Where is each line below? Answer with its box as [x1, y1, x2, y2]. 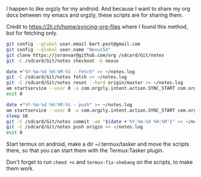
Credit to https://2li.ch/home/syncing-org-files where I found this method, [6, 23, 188, 30]
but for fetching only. [6, 29, 58, 37]
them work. [6, 165, 35, 172]
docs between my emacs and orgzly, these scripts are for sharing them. [6, 11, 184, 19]
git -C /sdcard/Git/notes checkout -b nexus [6, 58, 119, 64]
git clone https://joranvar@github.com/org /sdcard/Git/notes [6, 52, 165, 58]
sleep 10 [6, 113, 28, 119]
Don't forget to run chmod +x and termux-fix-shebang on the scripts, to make [6, 158, 193, 166]
